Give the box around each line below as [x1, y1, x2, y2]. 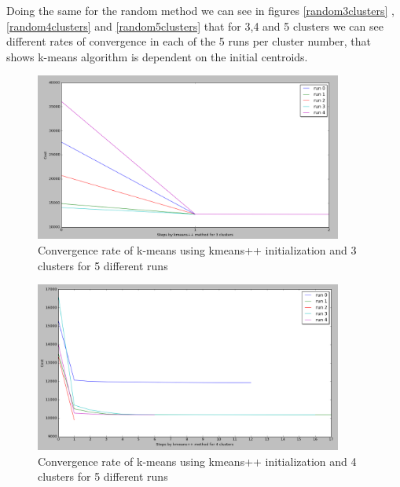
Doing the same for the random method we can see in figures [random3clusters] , [6, 2, 394, 18]
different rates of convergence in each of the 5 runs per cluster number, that [6, 33, 372, 49]
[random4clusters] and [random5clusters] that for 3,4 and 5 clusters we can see [6, 17, 383, 34]
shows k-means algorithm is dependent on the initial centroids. [6, 48, 308, 64]
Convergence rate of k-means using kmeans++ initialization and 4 [38, 452, 357, 469]
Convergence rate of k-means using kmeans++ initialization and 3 [38, 241, 357, 258]
